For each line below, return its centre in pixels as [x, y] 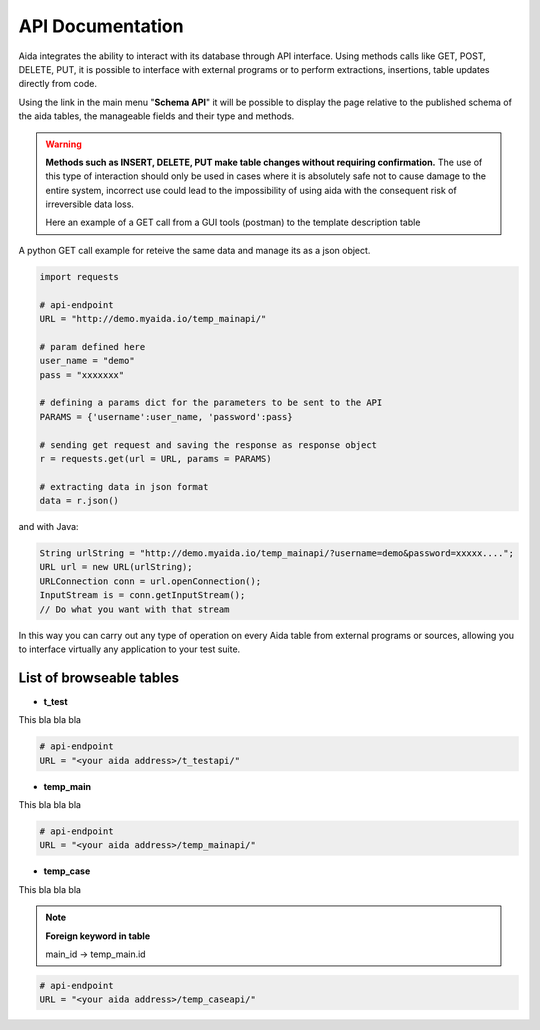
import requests [79, 276]
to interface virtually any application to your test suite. [129, 649]
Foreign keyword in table [97, 936]
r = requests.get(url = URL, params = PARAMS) [155, 458]
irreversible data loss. [90, 204]
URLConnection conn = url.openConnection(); [150, 581]
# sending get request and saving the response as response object [208, 444]
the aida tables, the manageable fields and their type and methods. [156, 116]
